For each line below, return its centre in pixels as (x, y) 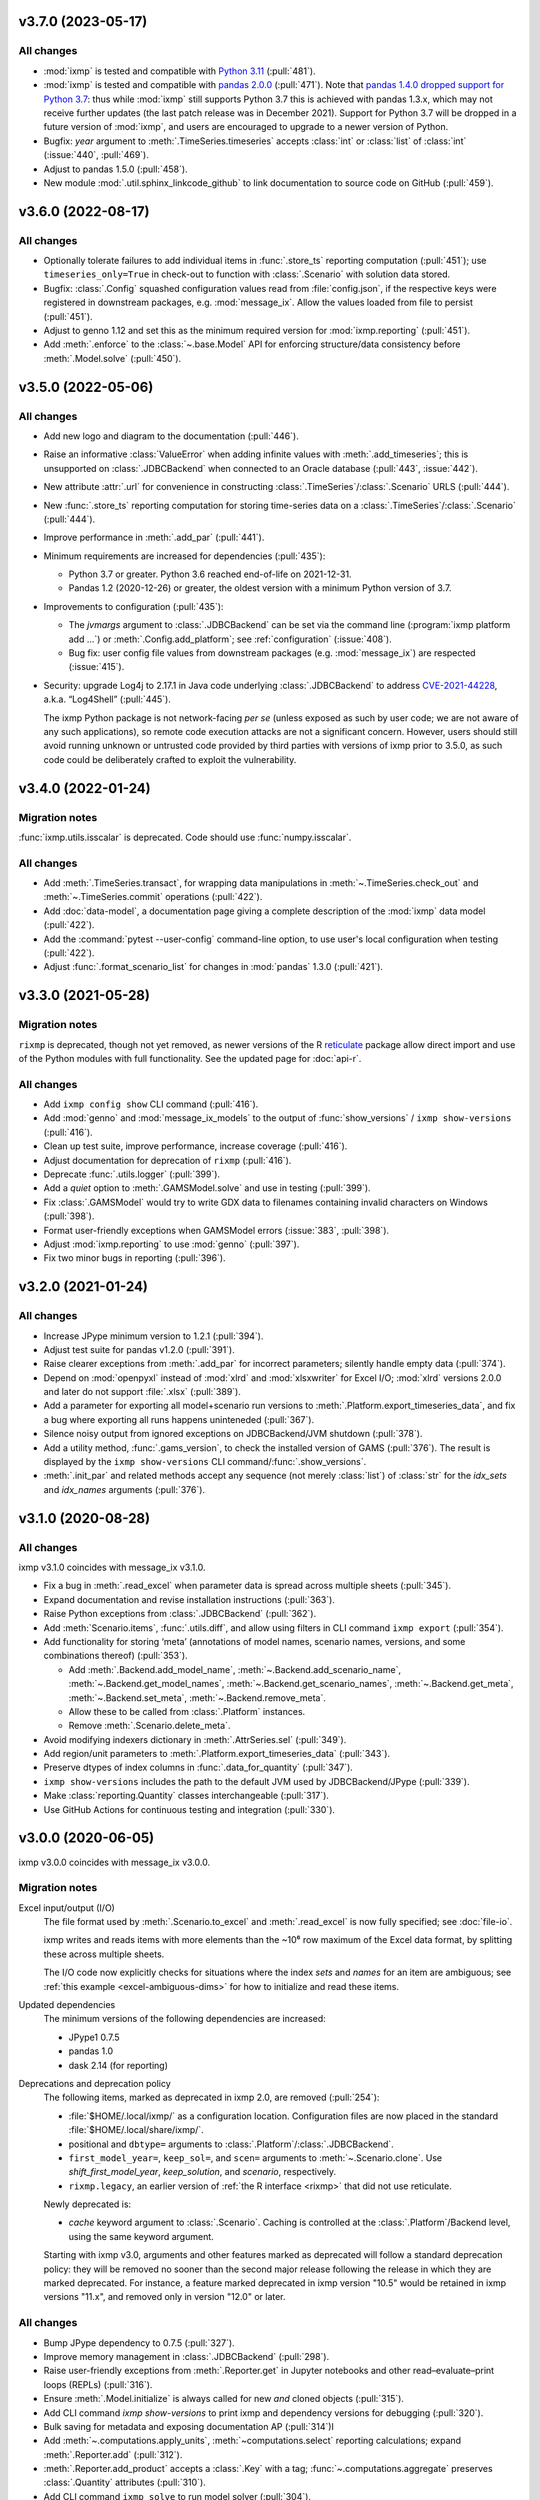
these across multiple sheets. (104, 1954)
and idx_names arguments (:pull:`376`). (124, 1489)
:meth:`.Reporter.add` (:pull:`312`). (113, 2454)
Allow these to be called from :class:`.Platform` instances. (187, 1711)
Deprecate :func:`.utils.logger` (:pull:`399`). (131, 1174)
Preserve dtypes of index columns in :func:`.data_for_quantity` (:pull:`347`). (198, 1767)
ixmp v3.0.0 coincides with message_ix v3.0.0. (114, 1862)
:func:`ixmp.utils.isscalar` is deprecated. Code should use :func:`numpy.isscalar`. (185, 837)
